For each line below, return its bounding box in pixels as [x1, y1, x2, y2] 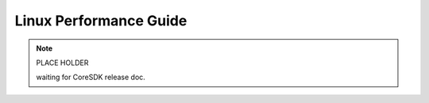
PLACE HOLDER [36, 58, 89, 67]
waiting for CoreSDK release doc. [36, 72, 146, 82]
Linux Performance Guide [14, 12, 187, 29]
